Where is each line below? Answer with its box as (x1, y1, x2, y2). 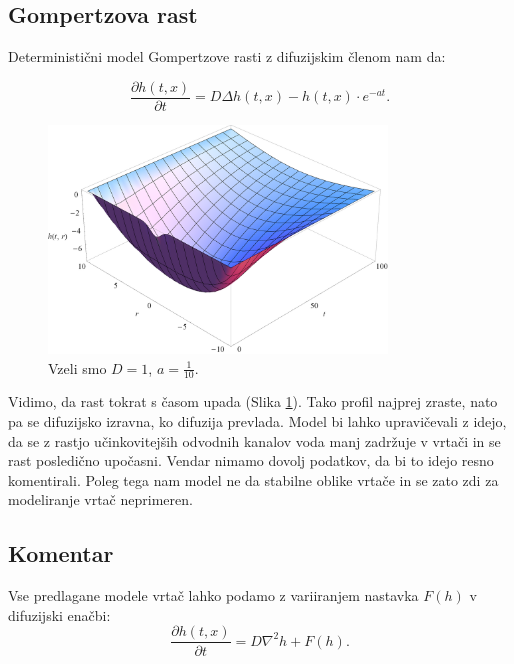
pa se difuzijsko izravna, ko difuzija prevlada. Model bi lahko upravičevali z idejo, (8, 411, 507, 432)
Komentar (8, 538, 114, 569)
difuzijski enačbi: (8, 604, 111, 625)
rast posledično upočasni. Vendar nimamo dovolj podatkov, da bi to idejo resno (8, 450, 494, 471)
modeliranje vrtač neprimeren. (8, 489, 193, 510)
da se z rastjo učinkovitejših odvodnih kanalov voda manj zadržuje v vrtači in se (8, 430, 501, 451)
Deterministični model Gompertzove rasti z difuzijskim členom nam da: (8, 46, 446, 67)
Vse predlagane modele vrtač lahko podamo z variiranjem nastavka (8, 585, 419, 606)
